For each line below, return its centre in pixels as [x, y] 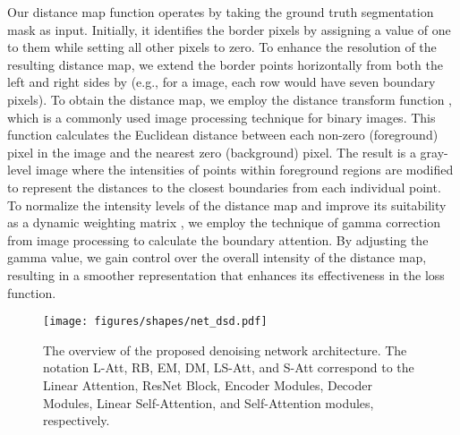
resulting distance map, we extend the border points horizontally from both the [225, 64]
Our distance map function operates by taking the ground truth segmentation [221, 12]
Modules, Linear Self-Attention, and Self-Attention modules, [209, 402]
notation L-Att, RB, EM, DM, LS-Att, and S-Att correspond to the [229, 367]
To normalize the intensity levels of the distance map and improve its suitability [227, 205]
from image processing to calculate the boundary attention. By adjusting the [218, 239]
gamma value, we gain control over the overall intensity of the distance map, [217, 257]
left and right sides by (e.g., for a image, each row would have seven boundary [221, 82]
